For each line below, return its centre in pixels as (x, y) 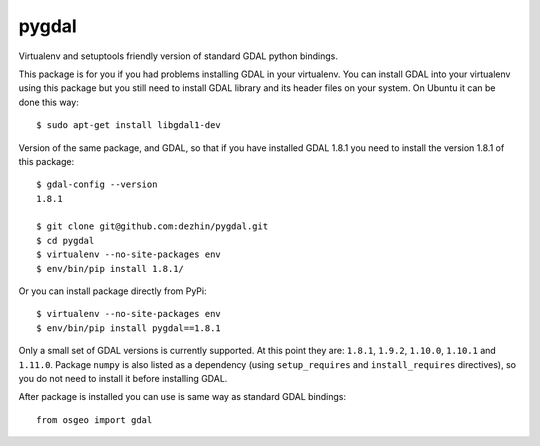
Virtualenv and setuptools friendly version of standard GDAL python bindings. (178, 56)
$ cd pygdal (65, 240)
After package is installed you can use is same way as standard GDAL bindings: (182, 397)
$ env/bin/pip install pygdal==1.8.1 (129, 328)
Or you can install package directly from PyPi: (112, 291)
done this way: (48, 102)
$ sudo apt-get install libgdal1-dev (129, 125)
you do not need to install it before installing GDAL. (123, 378)
